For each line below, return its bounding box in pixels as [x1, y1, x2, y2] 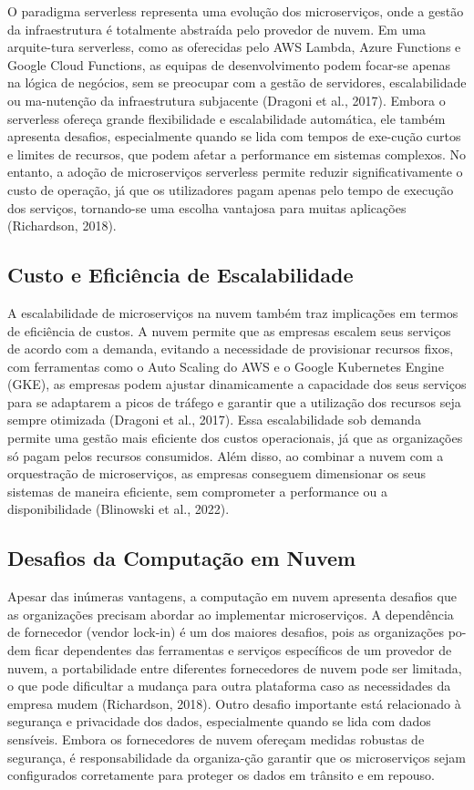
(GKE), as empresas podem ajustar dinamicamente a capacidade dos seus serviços [7, 374, 467, 394]
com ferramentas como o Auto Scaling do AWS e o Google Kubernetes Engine [7, 356, 444, 375]
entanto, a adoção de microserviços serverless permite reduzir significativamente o [7, 162, 463, 181]
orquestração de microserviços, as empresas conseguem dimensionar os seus [7, 464, 427, 483]
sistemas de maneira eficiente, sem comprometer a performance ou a [7, 481, 387, 500]
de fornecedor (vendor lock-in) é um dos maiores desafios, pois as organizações [7, 622, 445, 641]
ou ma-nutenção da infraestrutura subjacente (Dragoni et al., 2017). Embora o [7, 90, 446, 109]
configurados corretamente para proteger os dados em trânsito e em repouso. [7, 765, 435, 785]
